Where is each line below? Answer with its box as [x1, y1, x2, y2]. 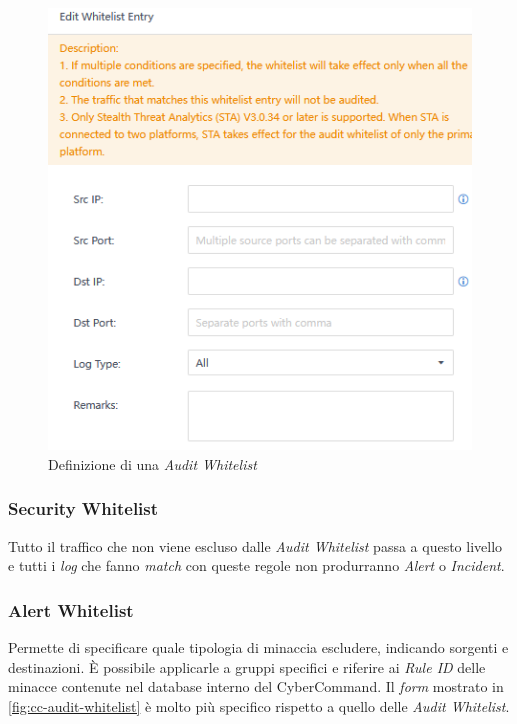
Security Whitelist [8, 496, 159, 521]
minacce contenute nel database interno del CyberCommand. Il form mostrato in [8, 676, 504, 697]
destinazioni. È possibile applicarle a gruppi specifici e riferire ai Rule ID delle [8, 656, 486, 677]
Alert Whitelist [8, 597, 134, 622]
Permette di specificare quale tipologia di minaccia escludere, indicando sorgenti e [8, 636, 509, 657]
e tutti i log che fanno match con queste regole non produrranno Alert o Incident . [8, 555, 505, 576]
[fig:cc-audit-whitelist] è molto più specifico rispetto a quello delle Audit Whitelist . [8, 695, 510, 716]
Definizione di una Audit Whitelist [48, 453, 257, 474]
